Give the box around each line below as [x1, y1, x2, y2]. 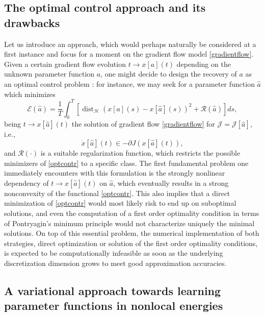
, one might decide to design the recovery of [100, 68, 237, 79]
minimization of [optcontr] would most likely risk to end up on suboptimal [4, 198, 236, 208]
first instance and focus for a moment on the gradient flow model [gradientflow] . [4, 48, 254, 59]
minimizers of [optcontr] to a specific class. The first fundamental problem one [4, 157, 249, 168]
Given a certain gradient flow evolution [4, 58, 126, 69]
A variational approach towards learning [4, 282, 221, 298]
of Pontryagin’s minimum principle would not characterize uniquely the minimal [4, 217, 255, 228]
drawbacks [4, 14, 60, 30]
